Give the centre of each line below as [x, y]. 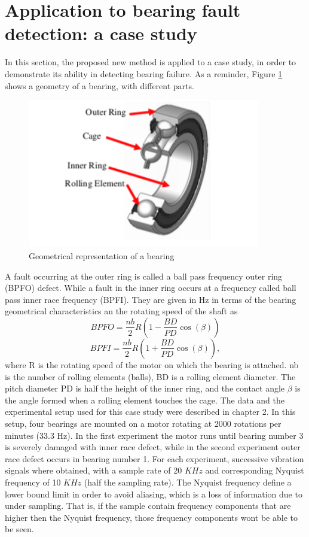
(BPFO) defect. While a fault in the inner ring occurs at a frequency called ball [151, 288]
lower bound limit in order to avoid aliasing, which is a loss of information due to [154, 494]
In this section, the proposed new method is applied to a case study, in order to [151, 62]
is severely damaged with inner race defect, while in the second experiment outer [153, 447]
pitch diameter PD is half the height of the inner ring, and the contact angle [145, 388]
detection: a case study [101, 33]
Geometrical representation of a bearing [102, 256]
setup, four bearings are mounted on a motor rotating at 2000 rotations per [143, 423]
